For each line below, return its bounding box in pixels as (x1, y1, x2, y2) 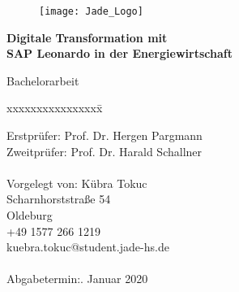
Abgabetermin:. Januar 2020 (6, 270, 148, 287)
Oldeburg (6, 207, 53, 223)
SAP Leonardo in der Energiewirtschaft (6, 45, 233, 62)
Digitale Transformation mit (6, 28, 168, 46)
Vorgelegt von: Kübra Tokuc (6, 174, 147, 191)
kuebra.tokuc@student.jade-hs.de (6, 238, 169, 255)
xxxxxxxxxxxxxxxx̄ (6, 99, 103, 116)
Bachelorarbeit (6, 72, 79, 89)
